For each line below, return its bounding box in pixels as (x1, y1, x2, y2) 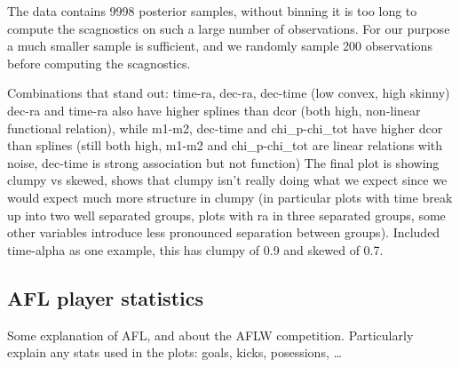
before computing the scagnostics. (7, 53, 191, 72)
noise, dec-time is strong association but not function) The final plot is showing (7, 153, 440, 172)
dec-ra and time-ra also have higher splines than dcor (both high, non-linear (7, 100, 421, 119)
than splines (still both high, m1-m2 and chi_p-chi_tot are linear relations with (7, 136, 443, 155)
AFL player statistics (7, 283, 203, 311)
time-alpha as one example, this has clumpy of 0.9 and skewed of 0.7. (7, 240, 384, 259)
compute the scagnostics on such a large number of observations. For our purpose (7, 19, 450, 37)
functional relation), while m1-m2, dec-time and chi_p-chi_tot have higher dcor (7, 118, 443, 137)
